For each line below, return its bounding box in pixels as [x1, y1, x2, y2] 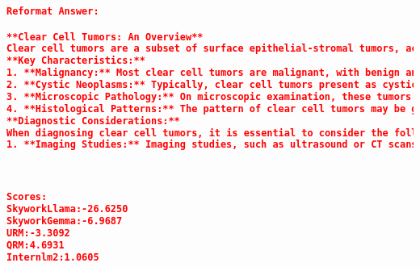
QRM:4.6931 [6, 239, 65, 251]
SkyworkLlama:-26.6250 [6, 203, 128, 215]
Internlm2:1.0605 [6, 251, 99, 263]
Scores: [6, 191, 48, 203]
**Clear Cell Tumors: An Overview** [6, 31, 204, 43]
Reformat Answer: [6, 6, 99, 17]
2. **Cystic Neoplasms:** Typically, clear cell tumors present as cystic [6, 79, 418, 91]
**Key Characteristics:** [6, 55, 145, 67]
